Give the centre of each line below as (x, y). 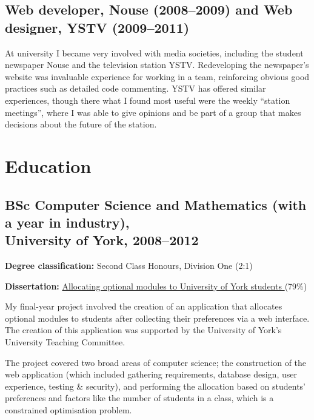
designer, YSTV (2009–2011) (97, 27)
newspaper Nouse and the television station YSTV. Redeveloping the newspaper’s (157, 65)
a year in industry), (67, 222)
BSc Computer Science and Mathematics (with (156, 204)
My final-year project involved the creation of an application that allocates (144, 306)
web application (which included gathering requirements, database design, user (151, 374)
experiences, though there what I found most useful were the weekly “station (148, 100)
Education (48, 165)
